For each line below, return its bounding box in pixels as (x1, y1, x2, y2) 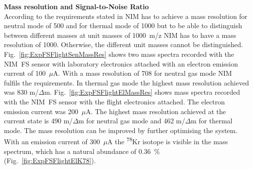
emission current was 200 (4, 106, 78, 116)
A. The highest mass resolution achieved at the (86, 106, 226, 116)
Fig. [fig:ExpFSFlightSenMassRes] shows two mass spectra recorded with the (4, 49, 235, 59)
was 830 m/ (4, 87, 39, 97)
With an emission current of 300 (4, 136, 100, 146)
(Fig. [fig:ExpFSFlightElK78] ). (4, 155, 96, 166)
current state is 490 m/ (4, 116, 73, 126)
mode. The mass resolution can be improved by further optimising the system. (4, 125, 238, 135)
